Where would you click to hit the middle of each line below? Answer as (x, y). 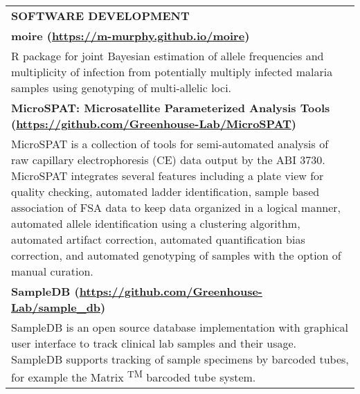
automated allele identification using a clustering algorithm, (156, 223)
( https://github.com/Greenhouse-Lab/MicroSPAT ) (154, 124)
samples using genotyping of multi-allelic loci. (121, 88)
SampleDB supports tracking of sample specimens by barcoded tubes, (180, 359)
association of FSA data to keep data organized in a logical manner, (176, 207)
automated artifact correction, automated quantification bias (158, 239)
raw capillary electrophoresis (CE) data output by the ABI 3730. (168, 160)
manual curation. (52, 271)
